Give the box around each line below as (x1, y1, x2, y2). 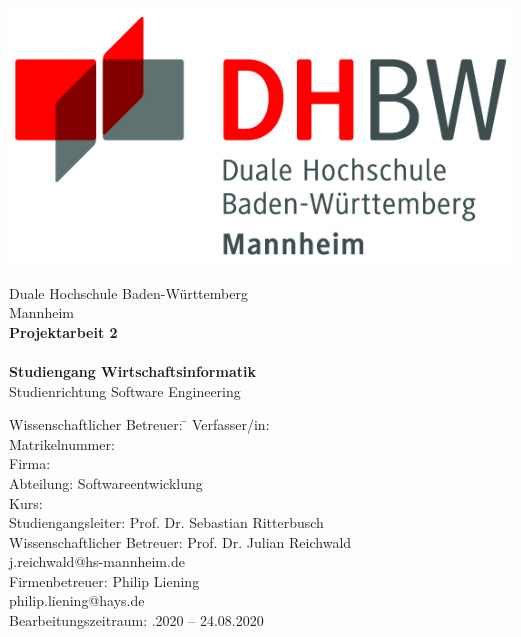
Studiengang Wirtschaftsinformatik (9, 360, 256, 381)
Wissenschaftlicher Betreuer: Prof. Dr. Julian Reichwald (9, 531, 352, 552)
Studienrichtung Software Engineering (9, 380, 241, 401)
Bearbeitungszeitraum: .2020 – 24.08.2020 (9, 610, 264, 631)
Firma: (9, 453, 51, 474)
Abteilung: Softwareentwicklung (9, 472, 203, 493)
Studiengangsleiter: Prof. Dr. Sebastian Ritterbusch (9, 512, 324, 533)
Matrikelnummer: (9, 433, 115, 454)
